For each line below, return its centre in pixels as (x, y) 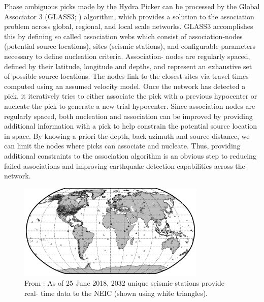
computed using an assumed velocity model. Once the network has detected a (125, 86)
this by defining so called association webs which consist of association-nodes (123, 36)
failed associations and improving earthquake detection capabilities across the (125, 165)
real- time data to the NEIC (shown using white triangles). (116, 293)
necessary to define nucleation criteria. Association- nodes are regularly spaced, (127, 56)
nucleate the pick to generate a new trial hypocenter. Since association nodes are (130, 105)
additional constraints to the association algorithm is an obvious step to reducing (130, 155)
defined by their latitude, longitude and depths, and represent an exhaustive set (128, 66)
